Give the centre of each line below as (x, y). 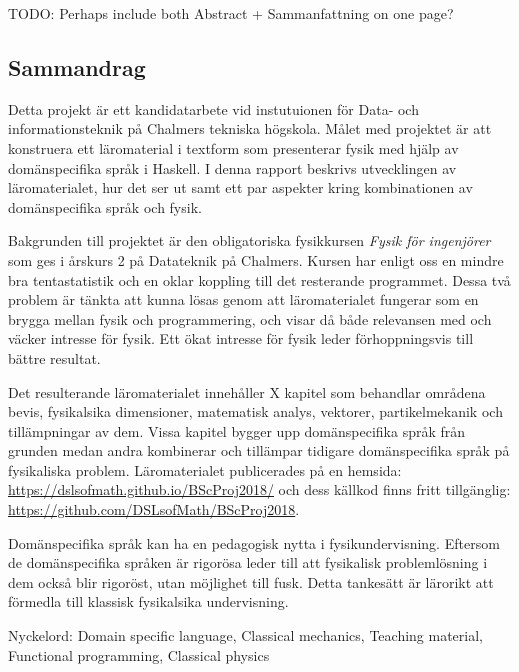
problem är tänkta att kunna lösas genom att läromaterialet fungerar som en (243, 299)
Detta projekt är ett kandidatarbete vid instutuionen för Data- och (213, 108)
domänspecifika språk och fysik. (105, 206)
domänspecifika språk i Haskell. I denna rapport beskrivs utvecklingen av (232, 167)
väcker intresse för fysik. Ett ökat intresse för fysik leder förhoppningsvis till (241, 338)
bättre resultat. (54, 357)
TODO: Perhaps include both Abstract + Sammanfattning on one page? (231, 13)
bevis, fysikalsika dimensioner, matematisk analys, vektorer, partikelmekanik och (255, 411)
